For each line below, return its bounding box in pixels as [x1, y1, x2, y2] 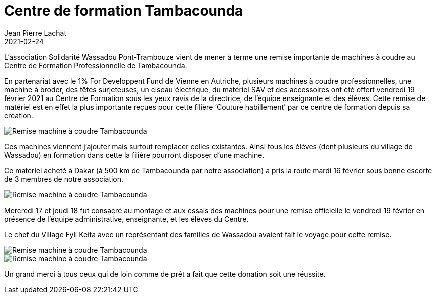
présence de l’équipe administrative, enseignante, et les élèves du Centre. [4, 214, 249, 223]
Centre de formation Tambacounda [4, 2, 243, 19]
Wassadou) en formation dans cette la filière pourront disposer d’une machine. [4, 150, 265, 159]
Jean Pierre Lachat [4, 28, 66, 37]
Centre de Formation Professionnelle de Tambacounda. [4, 61, 187, 70]
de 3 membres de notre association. [4, 174, 124, 183]
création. [4, 111, 33, 120]
